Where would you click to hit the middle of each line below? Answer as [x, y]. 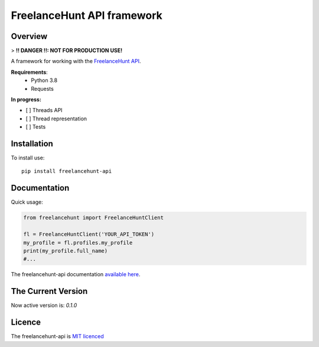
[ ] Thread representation [56, 119]
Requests [43, 89]
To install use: [28, 158]
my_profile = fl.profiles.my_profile [78, 243]
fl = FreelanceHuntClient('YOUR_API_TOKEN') [89, 234]
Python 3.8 [44, 80]
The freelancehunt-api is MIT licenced [58, 336]
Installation [32, 144]
